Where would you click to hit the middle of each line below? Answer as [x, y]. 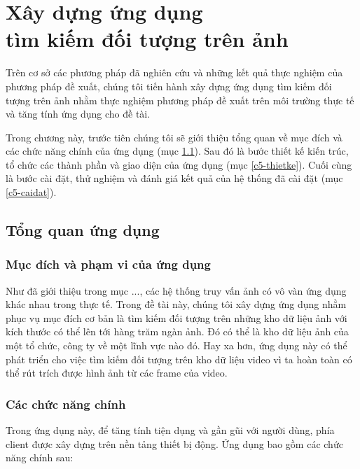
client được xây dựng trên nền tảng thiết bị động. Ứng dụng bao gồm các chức [174, 443]
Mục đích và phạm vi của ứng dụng [108, 264]
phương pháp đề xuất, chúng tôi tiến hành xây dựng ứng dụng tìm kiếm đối [169, 86]
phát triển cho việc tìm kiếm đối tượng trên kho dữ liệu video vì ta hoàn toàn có [179, 359]
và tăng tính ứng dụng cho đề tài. [78, 114]
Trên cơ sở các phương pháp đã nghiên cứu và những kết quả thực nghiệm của [174, 72]
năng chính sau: [40, 457]
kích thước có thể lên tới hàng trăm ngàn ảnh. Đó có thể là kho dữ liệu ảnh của [177, 331]
